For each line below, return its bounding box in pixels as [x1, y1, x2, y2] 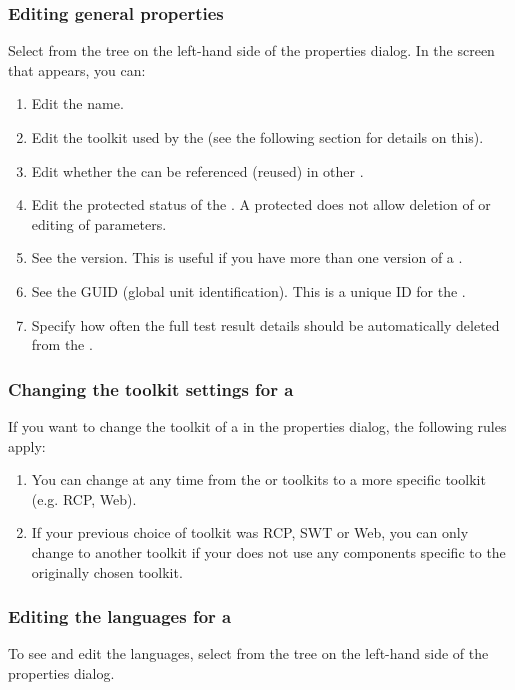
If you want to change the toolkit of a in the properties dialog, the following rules [8, 415, 507, 436]
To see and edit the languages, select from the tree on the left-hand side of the [8, 643, 489, 664]
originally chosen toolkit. [31, 561, 183, 582]
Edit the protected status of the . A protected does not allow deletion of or [31, 194, 491, 215]
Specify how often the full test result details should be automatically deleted [31, 314, 500, 335]
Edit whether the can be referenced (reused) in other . [31, 160, 364, 181]
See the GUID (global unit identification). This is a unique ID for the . [31, 280, 466, 301]
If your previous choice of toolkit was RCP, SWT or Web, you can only [31, 522, 469, 543]
